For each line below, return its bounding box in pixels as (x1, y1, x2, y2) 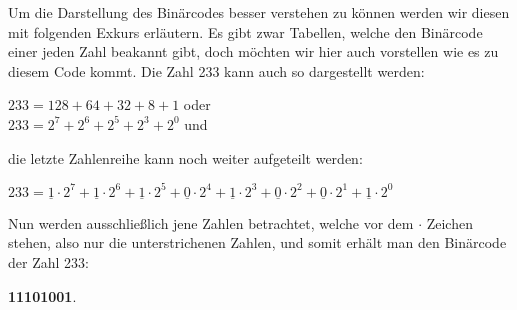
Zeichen (426, 212, 473, 233)
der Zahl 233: (8, 252, 89, 273)
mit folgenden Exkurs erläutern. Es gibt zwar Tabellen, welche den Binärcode (8, 21, 483, 42)
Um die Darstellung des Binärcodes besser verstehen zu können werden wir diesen (8, 2, 510, 22)
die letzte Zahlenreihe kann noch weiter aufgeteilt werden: (8, 147, 363, 168)
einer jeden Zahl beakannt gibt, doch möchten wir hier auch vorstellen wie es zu (8, 41, 499, 62)
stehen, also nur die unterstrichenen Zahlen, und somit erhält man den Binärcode (8, 232, 507, 253)
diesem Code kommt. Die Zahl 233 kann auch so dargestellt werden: (8, 60, 425, 81)
